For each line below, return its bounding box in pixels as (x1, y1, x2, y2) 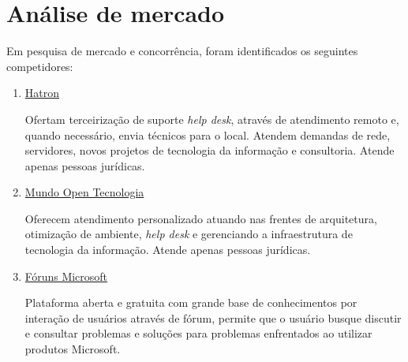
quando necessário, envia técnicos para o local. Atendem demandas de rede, (24, 126, 391, 143)
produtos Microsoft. (24, 341, 121, 357)
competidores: (6, 58, 73, 74)
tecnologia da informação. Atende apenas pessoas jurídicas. (24, 241, 311, 258)
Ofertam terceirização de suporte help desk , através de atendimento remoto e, (24, 110, 399, 127)
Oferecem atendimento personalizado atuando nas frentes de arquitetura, (24, 210, 377, 226)
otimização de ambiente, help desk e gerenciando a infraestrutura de (24, 226, 353, 242)
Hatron (24, 84, 60, 101)
